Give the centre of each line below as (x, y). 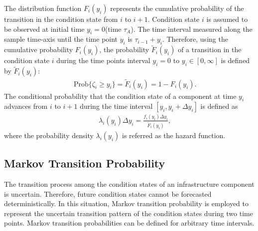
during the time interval (116, 106)
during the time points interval (103, 60)
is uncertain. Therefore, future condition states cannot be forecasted (108, 193)
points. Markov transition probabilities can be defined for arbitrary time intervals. (129, 223)
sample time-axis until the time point (61, 39)
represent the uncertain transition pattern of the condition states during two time (129, 213)
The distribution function (43, 8)
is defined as (219, 106)
